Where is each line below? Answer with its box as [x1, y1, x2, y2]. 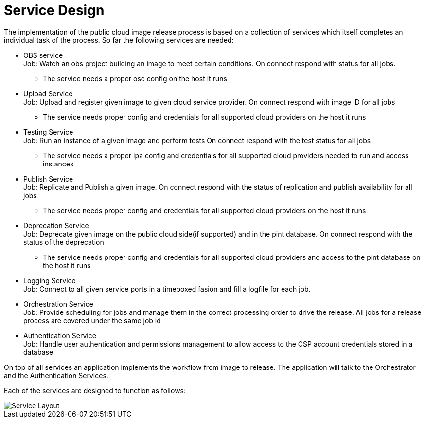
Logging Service [23, 276, 76, 285]
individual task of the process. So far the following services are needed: [4, 36, 234, 44]
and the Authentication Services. [4, 371, 108, 380]
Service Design [4, 2, 105, 18]
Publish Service [23, 174, 73, 183]
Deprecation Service [23, 221, 89, 230]
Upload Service [23, 89, 73, 98]
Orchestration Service [23, 299, 93, 308]
